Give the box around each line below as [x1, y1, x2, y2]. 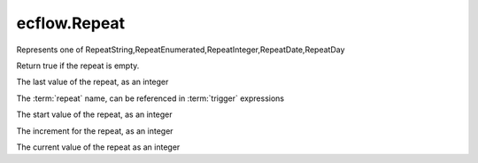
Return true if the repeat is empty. [16, 60, 140, 71]
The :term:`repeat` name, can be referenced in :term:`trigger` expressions [16, 93, 285, 104]
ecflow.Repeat [16, 13, 126, 33]
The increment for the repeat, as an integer [16, 125, 173, 136]
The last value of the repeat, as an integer [16, 76, 169, 88]
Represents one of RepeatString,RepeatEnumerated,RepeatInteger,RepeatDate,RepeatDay [16, 44, 345, 55]
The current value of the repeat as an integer [16, 142, 181, 152]
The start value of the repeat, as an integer [16, 109, 173, 120]
